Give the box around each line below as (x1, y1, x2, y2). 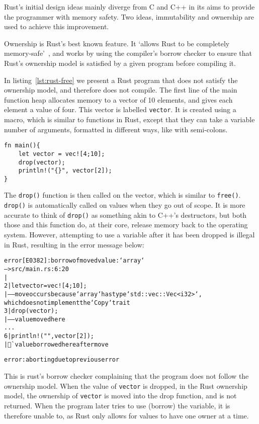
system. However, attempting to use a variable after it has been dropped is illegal (4, 229, 255, 240)
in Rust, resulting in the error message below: (4, 239, 144, 249)
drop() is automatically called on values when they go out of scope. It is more (4, 200, 245, 210)
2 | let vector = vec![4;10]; (4, 282, 87, 290)
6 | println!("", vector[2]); (4, 332, 94, 340)
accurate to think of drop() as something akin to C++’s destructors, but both (4, 209, 247, 220)
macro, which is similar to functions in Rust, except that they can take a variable (4, 114, 255, 124)
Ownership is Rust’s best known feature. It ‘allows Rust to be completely (4, 38, 230, 48)
